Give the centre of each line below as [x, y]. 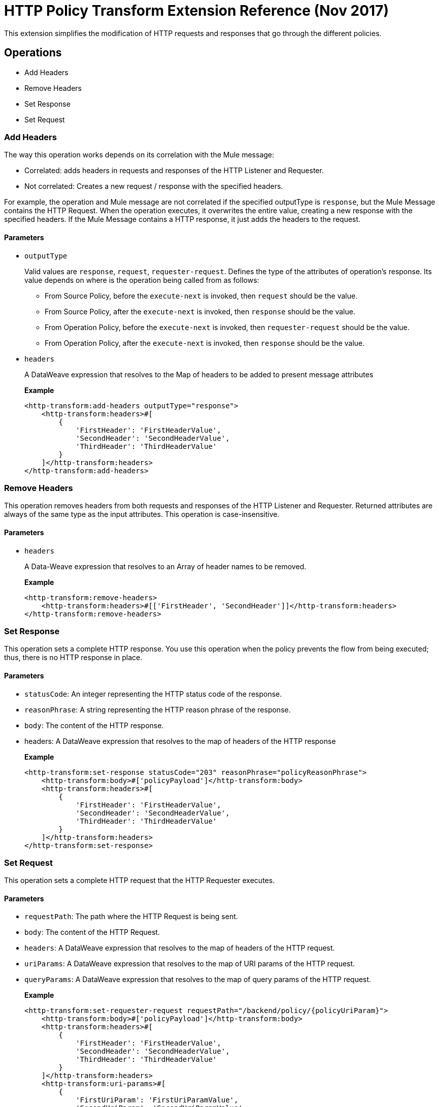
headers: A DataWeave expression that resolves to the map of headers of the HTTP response [180, 741]
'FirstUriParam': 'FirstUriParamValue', [157, 1100]
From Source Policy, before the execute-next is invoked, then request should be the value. [201, 296]
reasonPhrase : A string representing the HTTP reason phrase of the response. [158, 709]
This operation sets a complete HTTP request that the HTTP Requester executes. [140, 881]
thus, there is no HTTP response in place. [73, 658]
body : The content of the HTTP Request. [92, 932]
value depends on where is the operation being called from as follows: [142, 280]
